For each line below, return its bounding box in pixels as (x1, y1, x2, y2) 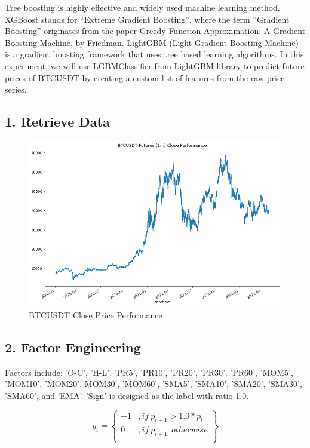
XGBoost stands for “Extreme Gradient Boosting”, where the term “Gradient (5, 13, 290, 25)
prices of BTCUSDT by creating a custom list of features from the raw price (5, 71, 285, 84)
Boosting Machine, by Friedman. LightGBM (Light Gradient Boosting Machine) (5, 36, 299, 48)
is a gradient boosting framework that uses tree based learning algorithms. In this (5, 48, 304, 60)
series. (5, 83, 27, 96)
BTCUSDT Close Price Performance (29, 308, 162, 321)
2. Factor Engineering (5, 337, 141, 356)
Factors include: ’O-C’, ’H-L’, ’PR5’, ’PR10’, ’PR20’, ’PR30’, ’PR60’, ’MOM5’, (5, 366, 293, 378)
